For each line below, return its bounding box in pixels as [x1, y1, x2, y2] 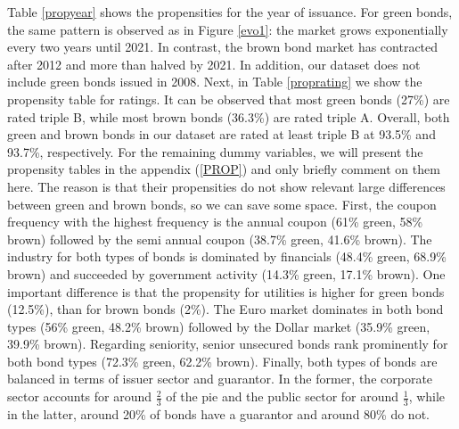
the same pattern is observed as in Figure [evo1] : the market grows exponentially [7, 20, 448, 38]
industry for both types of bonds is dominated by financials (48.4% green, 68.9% [7, 247, 447, 266]
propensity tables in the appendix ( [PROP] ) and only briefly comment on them [7, 160, 440, 178]
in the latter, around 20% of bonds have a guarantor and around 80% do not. [7, 404, 430, 423]
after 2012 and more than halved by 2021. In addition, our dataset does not [7, 54, 421, 73]
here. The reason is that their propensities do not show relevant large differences [7, 177, 446, 195]
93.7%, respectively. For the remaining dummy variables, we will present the [7, 142, 423, 161]
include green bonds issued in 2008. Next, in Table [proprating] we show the [7, 72, 422, 91]
